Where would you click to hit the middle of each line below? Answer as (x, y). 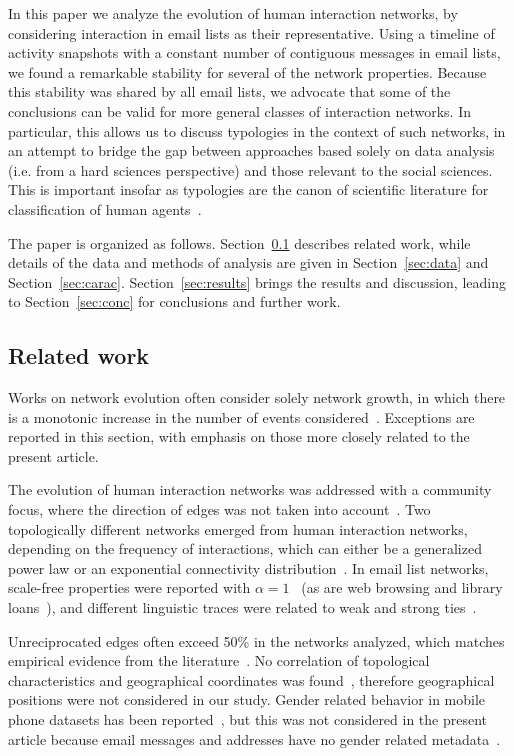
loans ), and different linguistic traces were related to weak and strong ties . (242, 607)
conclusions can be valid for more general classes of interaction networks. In (240, 110)
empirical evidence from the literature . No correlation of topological (219, 660)
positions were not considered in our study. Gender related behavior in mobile (247, 699)
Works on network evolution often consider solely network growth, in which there (257, 397)
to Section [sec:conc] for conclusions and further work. (174, 301)
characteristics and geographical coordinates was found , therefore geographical (251, 679)
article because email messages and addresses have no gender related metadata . (254, 738)
